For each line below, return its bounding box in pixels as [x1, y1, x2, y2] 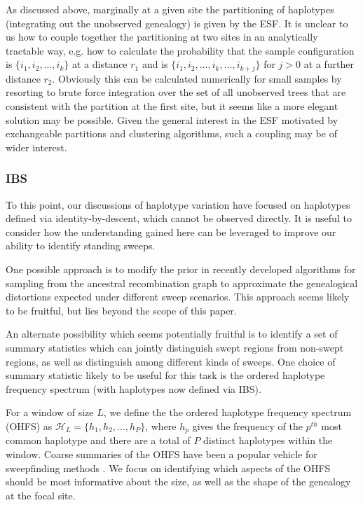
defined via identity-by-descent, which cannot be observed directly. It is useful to [6, 211, 352, 226]
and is [142, 57, 168, 71]
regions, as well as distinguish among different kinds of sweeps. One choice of [6, 354, 336, 368]
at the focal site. [6, 487, 76, 502]
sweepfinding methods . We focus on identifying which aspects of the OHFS [6, 460, 331, 475]
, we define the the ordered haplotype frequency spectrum [103, 405, 352, 420]
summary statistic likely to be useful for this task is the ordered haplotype [6, 368, 325, 382]
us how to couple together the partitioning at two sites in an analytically [6, 29, 318, 44]
